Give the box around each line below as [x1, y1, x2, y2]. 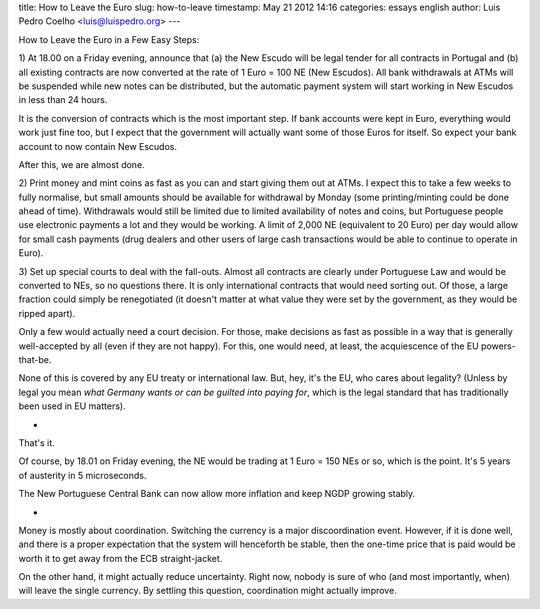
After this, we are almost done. [18, 158, 145, 170]
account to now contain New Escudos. [18, 140, 177, 152]
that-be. [18, 353, 52, 365]
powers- [480, 340, 517, 352]
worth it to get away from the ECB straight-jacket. [18, 552, 223, 564]
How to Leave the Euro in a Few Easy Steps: [18, 33, 200, 45]
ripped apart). [18, 307, 76, 319]
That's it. [18, 436, 55, 449]
